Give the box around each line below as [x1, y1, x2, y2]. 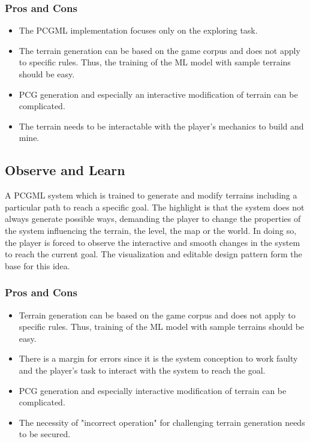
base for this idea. [5, 259, 70, 272]
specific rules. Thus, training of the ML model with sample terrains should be [19, 320, 305, 333]
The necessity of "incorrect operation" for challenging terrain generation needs [19, 416, 305, 428]
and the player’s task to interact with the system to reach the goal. [19, 363, 266, 376]
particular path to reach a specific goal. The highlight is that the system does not [5, 200, 305, 213]
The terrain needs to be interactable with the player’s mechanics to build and [19, 119, 304, 132]
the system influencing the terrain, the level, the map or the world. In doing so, [5, 224, 297, 236]
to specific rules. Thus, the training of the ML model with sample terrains [19, 56, 291, 68]
